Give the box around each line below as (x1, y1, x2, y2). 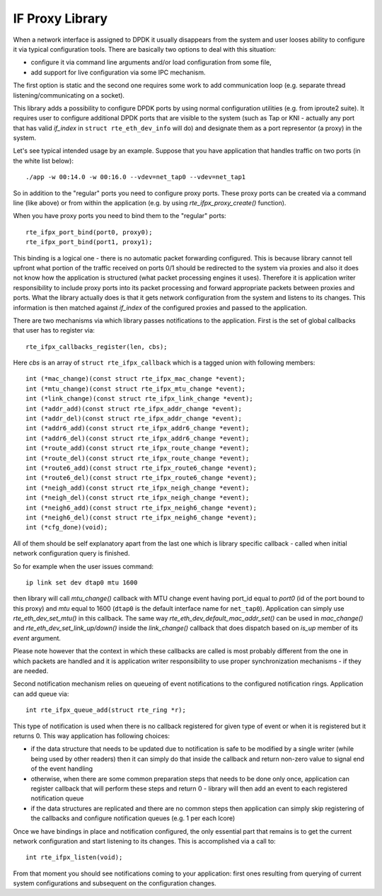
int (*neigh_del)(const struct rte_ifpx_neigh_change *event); (25, 494, 250, 502)
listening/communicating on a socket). (13, 91, 125, 99)
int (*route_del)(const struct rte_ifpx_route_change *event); (25, 454, 250, 462)
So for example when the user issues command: (13, 562, 154, 570)
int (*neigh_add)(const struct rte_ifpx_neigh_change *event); (25, 483, 250, 492)
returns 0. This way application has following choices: (13, 731, 170, 740)
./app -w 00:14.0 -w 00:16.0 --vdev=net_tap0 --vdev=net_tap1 (25, 173, 246, 181)
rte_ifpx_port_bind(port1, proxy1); (25, 238, 153, 246)
